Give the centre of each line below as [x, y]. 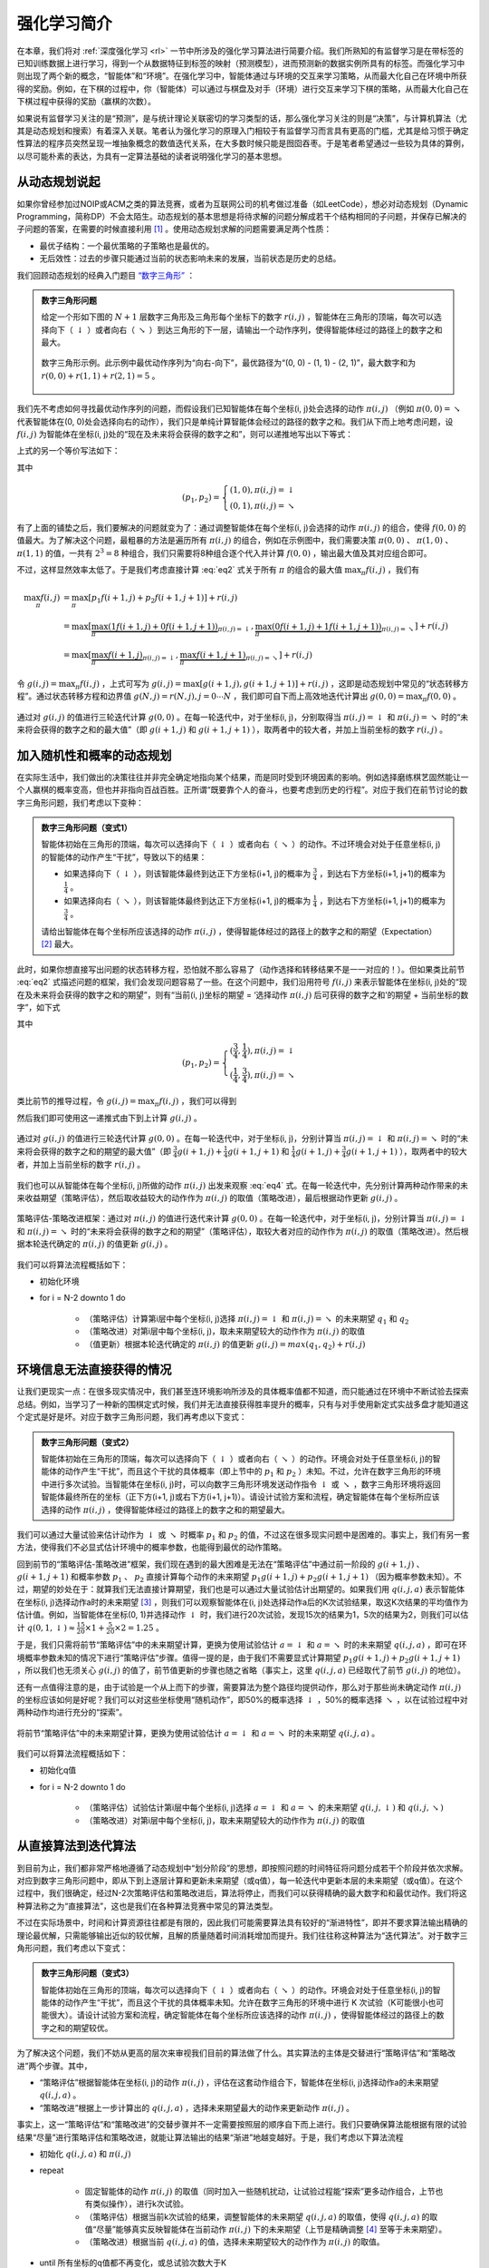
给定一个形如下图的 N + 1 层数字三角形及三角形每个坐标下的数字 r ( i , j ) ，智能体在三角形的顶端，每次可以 [238, 317]
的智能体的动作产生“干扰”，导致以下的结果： [124, 856]
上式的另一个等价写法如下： [68, 451]
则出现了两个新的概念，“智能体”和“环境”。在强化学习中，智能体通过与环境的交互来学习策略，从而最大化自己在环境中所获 [242, 76]
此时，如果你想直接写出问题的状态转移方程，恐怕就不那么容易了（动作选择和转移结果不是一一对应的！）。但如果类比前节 [241, 969]
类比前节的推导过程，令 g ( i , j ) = [77, 1101]
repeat [52, 2170]
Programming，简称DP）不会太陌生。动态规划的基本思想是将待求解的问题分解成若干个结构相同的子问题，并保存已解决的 [241, 216]
